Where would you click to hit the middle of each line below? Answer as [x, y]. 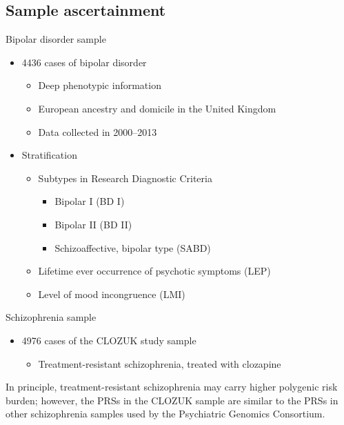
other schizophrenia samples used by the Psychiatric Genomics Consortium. [165, 414]
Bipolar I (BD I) [90, 201]
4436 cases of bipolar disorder [84, 62]
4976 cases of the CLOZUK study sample [109, 340]
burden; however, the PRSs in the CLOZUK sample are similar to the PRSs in [172, 400]
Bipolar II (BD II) [93, 224]
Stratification [49, 155]
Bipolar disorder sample [56, 39]
